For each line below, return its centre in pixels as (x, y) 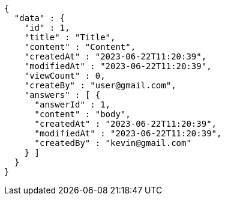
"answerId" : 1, (73, 105)
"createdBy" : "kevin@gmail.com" (113, 143)
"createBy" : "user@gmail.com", (100, 85)
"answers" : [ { (62, 95)
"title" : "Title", (70, 37)
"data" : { (40, 18)
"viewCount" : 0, (65, 76)
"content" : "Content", (80, 47)
